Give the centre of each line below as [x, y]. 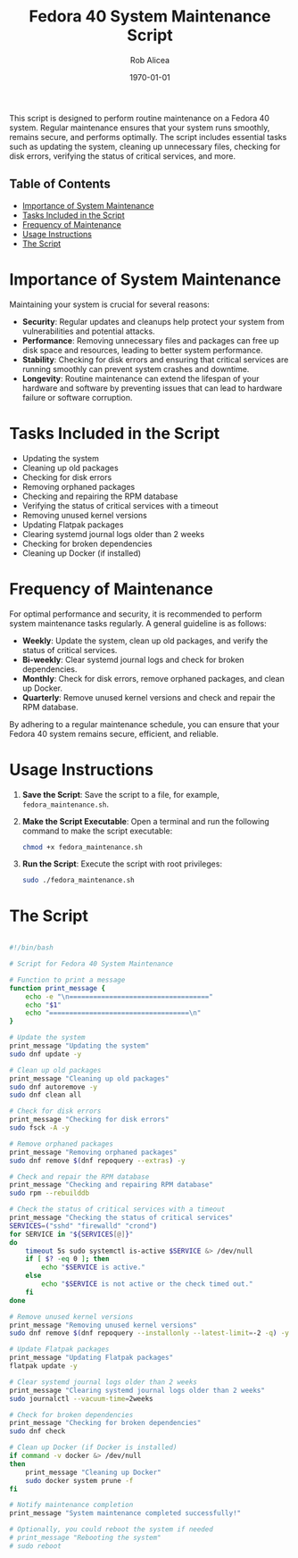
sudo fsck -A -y [39, 1128]
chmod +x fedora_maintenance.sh [82, 847]
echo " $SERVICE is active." [93, 1268]
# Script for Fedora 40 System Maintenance [91, 964]
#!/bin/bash [31, 948]
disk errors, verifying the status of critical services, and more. [123, 156]
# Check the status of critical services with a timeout [117, 1210]
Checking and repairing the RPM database [100, 496]
